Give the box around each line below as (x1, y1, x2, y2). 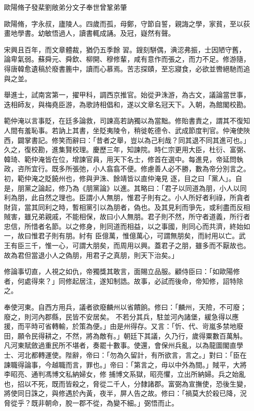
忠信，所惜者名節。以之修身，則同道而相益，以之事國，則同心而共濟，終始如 (4, 221, 250, 231)
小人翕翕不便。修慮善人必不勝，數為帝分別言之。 (92, 163, 250, 174)
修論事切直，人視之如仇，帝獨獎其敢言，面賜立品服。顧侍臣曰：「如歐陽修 (4, 266, 240, 276)
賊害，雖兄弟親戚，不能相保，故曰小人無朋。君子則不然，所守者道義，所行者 (4, 211, 250, 222)
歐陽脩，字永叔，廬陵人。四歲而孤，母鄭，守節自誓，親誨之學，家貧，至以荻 (4, 18, 250, 28)
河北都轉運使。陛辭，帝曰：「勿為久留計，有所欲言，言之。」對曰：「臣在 (17, 350, 247, 360)
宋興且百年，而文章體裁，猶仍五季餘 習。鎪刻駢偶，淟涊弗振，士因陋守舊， (4, 44, 246, 54)
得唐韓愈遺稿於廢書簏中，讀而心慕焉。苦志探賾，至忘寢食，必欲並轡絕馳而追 (4, 63, 250, 73)
